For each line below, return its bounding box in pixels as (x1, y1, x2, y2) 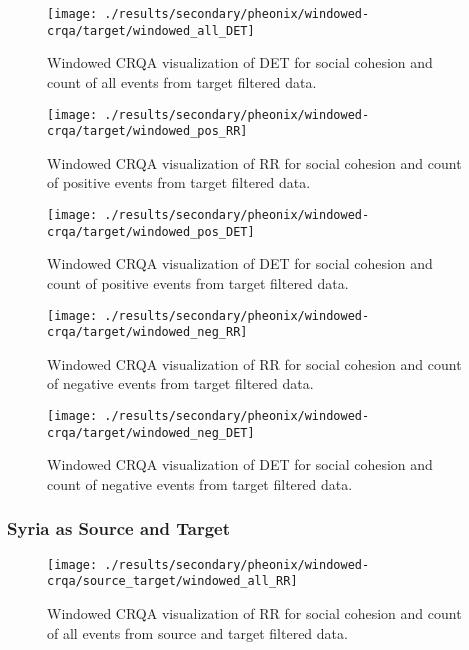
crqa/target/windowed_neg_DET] (47, 425, 255, 440)
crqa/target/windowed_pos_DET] (47, 224, 255, 239)
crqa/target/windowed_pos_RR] (47, 124, 248, 139)
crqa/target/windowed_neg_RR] (47, 325, 248, 340)
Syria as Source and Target (7, 516, 230, 541)
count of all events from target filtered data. (47, 71, 317, 92)
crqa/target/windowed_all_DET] (47, 23, 255, 38)
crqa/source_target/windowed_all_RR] (47, 574, 298, 589)
